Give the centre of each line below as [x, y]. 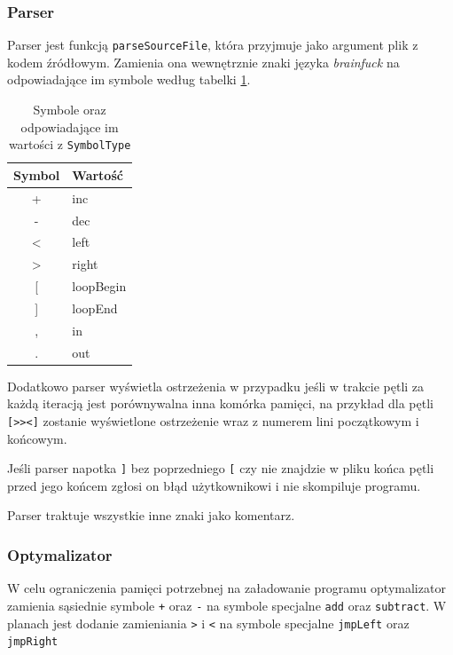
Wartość [98, 174]
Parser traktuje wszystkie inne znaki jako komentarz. [151, 515]
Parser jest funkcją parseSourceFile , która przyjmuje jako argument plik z [213, 45]
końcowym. [37, 438]
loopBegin [99, 286]
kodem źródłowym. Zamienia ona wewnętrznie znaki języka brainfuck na [203, 62]
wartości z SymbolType [70, 144]
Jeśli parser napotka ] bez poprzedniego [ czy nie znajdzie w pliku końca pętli [221, 468]
